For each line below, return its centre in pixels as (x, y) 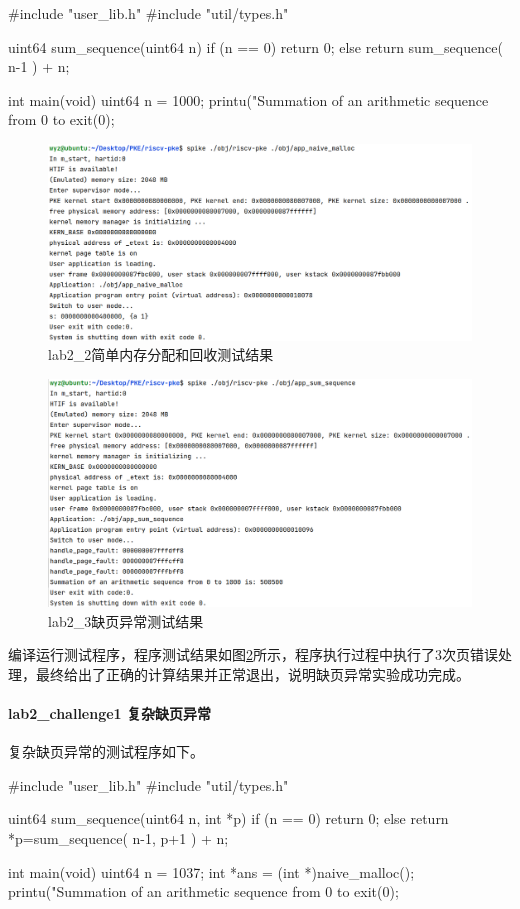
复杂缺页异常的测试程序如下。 (106, 751)
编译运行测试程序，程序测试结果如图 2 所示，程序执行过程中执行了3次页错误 (253, 654)
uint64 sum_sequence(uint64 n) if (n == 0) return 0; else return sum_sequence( (255, 46)
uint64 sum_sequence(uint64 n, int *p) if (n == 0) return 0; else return (228, 818)
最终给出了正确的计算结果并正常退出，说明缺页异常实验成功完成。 (252, 673)
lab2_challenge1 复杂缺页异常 (110, 712)
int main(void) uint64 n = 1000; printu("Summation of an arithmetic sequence (248, 99)
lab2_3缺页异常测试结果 (126, 620)
